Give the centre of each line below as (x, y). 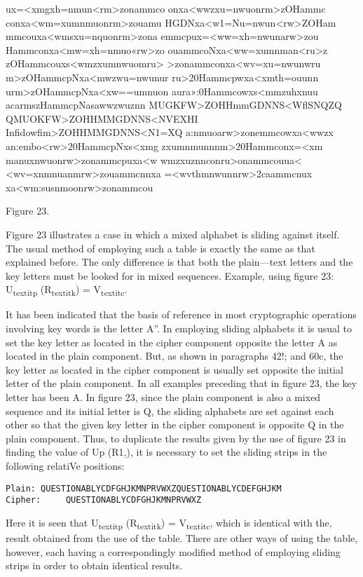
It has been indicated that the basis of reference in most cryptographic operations (181, 314)
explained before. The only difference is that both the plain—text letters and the (179, 262)
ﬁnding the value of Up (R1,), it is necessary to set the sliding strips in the (166, 452)
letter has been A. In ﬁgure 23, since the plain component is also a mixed (163, 396)
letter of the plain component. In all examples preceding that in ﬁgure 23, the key (181, 383)
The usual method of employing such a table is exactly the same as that (160, 248)
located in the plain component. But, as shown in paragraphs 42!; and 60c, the (174, 356)
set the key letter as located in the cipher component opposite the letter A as (172, 342)
